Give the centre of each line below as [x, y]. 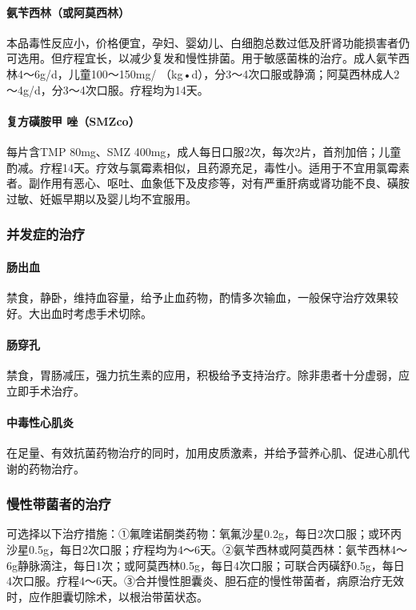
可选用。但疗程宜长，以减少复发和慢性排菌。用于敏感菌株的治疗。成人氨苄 [202, 58]
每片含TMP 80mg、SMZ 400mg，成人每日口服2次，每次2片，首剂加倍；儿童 [204, 151]
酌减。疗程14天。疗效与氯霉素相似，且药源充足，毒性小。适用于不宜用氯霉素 [208, 167]
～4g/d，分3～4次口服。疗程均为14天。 [108, 89]
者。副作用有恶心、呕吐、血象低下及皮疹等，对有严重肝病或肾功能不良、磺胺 [208, 183]
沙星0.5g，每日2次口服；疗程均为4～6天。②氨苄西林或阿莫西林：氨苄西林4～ [207, 549]
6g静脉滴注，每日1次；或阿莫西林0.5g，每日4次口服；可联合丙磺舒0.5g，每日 [206, 565]
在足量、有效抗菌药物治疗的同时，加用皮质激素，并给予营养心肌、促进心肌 [202, 452]
